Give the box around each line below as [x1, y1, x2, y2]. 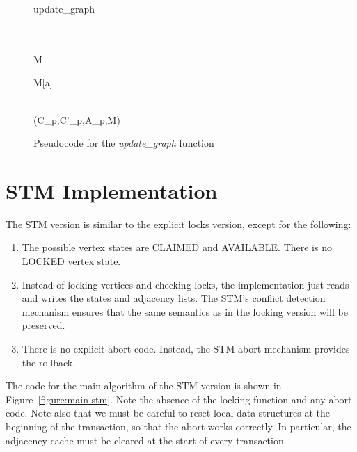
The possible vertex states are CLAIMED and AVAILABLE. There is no [22, 240, 332, 255]
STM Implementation [6, 176, 218, 204]
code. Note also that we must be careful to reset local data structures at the [6, 405, 330, 420]
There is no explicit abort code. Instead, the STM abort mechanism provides [22, 341, 350, 356]
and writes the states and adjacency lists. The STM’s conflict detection [22, 291, 326, 305]
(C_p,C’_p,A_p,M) [33, 112, 120, 127]
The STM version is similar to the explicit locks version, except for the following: [6, 216, 351, 231]
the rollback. [22, 355, 76, 369]
